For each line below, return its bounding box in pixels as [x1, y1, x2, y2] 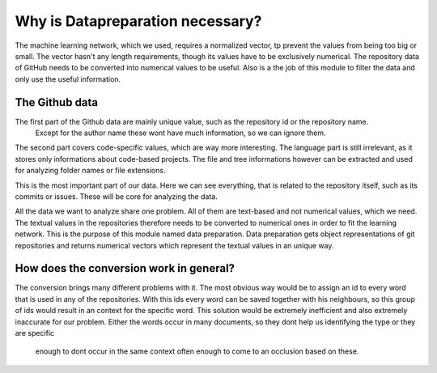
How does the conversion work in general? [15, 261, 235, 275]
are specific [15, 328, 55, 337]
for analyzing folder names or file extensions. [15, 166, 166, 176]
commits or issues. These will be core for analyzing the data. [15, 191, 218, 201]
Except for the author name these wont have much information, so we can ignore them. [35, 128, 327, 138]
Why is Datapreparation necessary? [15, 12, 262, 30]
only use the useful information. [15, 74, 121, 84]
